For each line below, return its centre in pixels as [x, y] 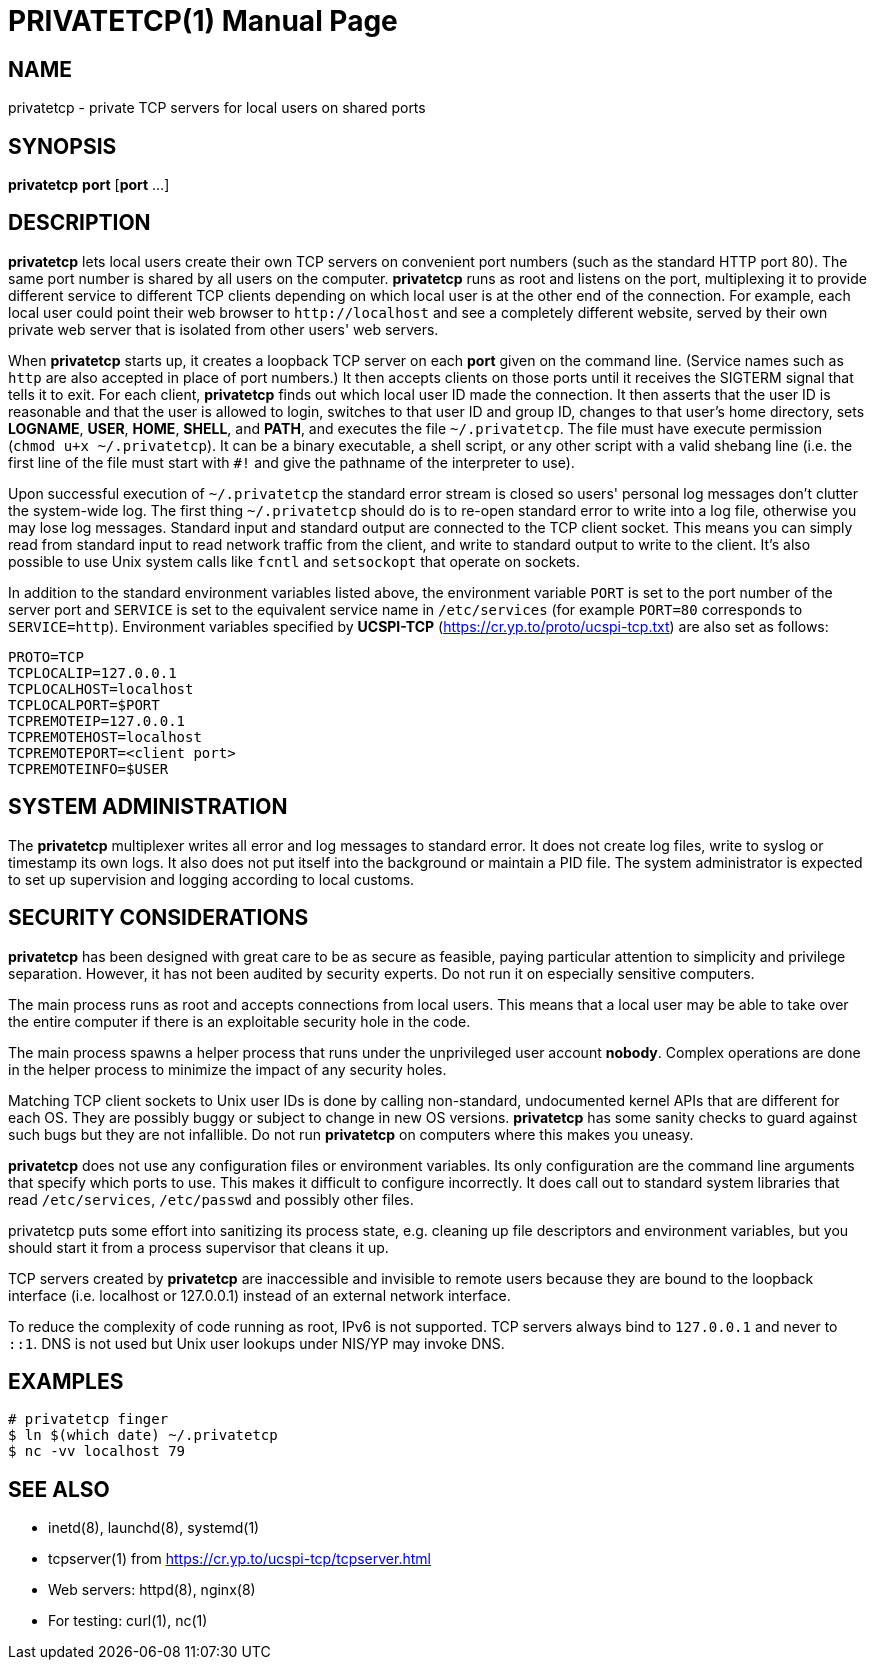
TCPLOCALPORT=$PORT [84, 704]
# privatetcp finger [88, 1419]
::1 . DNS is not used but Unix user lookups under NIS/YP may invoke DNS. [256, 1343]
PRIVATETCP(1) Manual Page [203, 21]
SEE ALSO [59, 1489]
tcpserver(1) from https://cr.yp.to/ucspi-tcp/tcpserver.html [239, 1559]
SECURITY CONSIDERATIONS [158, 918]
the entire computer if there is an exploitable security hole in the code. [239, 1021]
